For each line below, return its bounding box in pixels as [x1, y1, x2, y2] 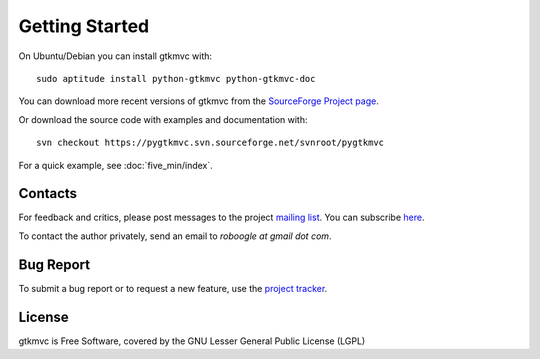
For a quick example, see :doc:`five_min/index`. [18, 159, 214, 171]
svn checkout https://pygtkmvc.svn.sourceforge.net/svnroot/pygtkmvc [36, 137, 385, 149]
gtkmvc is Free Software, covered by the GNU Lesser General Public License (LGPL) [18, 335, 366, 347]
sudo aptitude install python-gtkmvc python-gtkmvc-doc [36, 73, 316, 84]
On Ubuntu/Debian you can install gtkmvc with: [18, 50, 213, 62]
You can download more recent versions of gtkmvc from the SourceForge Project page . [18, 95, 379, 107]
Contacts [18, 185, 78, 202]
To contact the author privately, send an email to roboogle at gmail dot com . [18, 230, 332, 242]
